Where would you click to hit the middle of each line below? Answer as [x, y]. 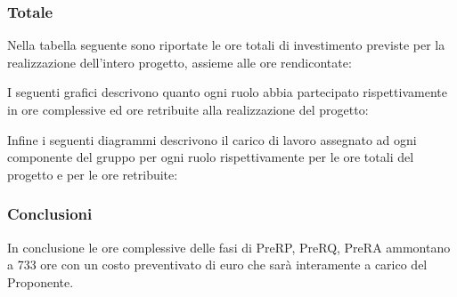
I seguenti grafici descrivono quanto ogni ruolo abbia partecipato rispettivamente [227, 92]
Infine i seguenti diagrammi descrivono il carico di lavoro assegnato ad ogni [212, 139]
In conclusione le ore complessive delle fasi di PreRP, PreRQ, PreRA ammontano [229, 247]
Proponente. [41, 281]
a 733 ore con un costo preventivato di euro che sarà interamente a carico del [217, 265]
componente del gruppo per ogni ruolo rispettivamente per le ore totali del [211, 157]
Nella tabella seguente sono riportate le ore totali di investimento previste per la [226, 45]
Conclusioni [50, 214]
